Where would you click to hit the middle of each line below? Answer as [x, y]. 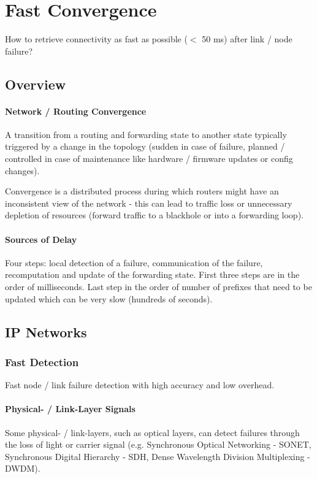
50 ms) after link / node [247, 39]
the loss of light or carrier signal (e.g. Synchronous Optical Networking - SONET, [158, 444]
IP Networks [46, 331]
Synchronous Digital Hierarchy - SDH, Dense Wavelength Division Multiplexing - [158, 456]
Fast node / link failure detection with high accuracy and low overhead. [140, 385]
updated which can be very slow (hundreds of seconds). [109, 298]
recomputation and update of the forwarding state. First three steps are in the [152, 274]
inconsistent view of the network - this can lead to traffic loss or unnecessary [149, 203]
